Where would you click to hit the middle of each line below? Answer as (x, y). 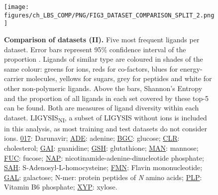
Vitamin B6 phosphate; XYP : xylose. (61, 187)
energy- (191, 68)
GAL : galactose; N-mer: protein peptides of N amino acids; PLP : (103, 177)
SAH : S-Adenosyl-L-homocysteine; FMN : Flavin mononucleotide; (103, 167)
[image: (17, 7)
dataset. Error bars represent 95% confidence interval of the (95, 49)
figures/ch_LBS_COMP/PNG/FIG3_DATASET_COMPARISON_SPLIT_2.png (109, 15)
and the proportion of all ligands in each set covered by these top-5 (107, 98)
